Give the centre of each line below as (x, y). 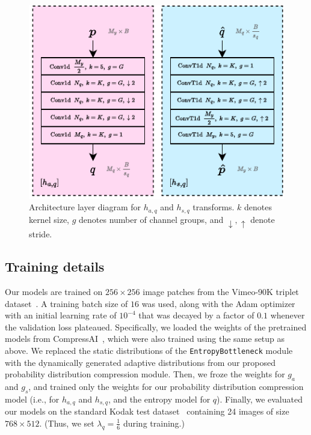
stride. (41, 234)
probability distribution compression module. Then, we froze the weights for (145, 374)
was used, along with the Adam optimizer (218, 303)
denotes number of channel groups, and (151, 219)
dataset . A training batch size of (66, 303)
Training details (55, 266)
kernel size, (49, 219)
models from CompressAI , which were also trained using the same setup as (145, 339)
